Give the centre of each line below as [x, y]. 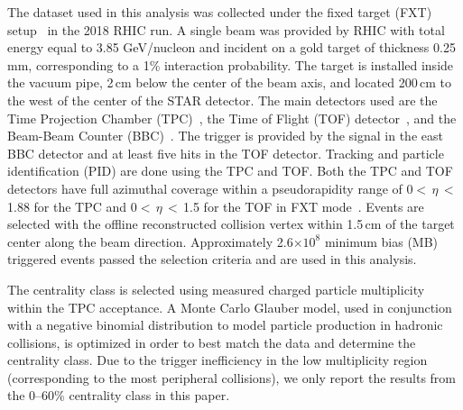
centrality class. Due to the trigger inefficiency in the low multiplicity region [218, 360]
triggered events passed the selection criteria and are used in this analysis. [212, 259]
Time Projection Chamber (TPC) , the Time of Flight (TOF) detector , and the [232, 118]
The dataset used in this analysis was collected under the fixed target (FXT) [220, 12]
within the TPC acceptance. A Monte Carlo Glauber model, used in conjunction [230, 307]
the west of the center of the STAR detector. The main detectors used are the [222, 100]
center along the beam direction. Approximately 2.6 [150, 241]
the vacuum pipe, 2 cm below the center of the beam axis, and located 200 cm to [230, 82]
